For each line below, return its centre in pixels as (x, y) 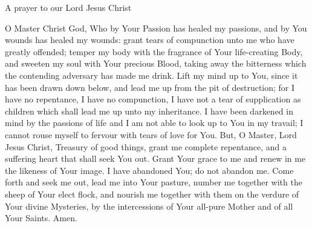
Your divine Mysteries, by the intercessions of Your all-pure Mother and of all (149, 206)
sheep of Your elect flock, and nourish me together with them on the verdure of (152, 194)
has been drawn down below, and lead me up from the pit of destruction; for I (150, 87)
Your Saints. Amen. (41, 218)
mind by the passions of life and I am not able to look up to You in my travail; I (154, 123)
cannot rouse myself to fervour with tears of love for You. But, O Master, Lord (151, 134)
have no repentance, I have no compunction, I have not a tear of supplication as (153, 99)
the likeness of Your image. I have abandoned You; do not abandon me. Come (149, 170)
